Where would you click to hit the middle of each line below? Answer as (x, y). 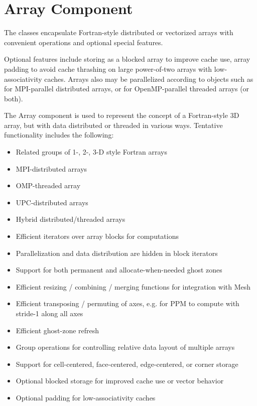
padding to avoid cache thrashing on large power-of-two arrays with (108, 69)
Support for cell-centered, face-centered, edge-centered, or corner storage (127, 364)
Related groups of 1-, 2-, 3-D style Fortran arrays (92, 152)
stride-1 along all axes (49, 313)
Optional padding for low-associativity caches (86, 397)
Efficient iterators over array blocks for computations (97, 236)
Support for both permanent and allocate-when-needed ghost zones (119, 270)
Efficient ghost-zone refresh (57, 330)
